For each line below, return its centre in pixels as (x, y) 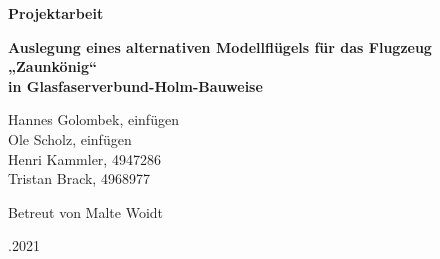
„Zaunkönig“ (53, 66)
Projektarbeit (56, 13)
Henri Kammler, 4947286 (84, 158)
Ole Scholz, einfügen (70, 138)
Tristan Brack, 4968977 (79, 178)
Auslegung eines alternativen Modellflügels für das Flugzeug (220, 46)
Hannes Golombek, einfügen (93, 119)
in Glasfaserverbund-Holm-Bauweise (135, 85)
